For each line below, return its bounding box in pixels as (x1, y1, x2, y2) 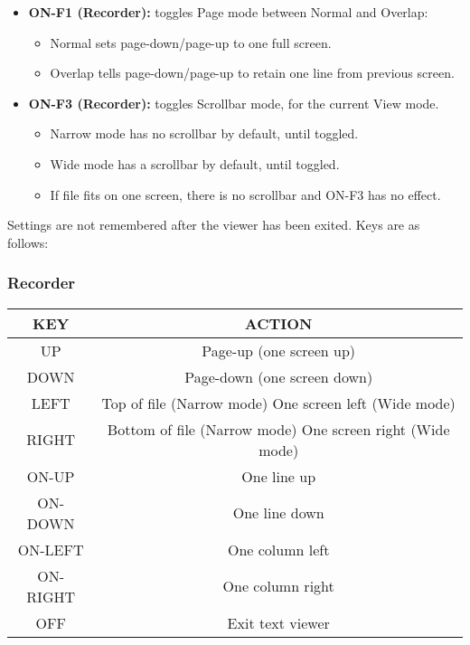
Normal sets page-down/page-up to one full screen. (50, 33, 332, 52)
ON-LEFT (17, 538, 84, 560)
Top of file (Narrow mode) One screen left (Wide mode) (101, 392, 456, 413)
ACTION (244, 312, 313, 334)
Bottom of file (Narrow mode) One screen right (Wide (107, 418, 450, 440)
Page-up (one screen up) (202, 339, 356, 361)
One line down (232, 502, 324, 524)
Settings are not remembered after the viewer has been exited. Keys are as (7, 215, 420, 234)
